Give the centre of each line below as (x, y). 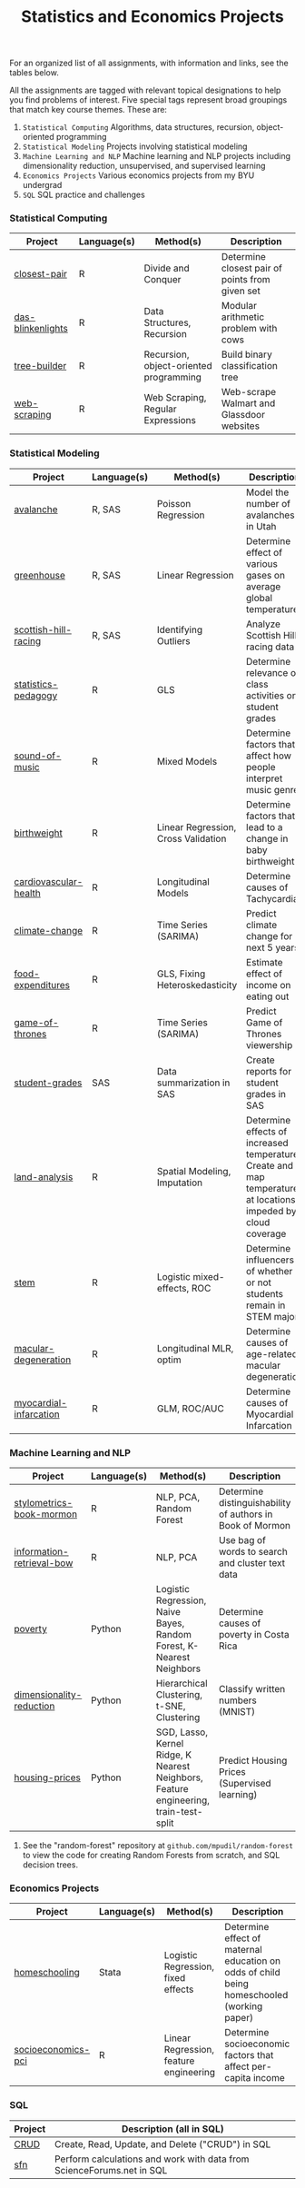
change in (267, 838)
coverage (266, 1233)
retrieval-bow (44, 1563)
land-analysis (44, 1176)
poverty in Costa (254, 1635)
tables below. (34, 73)
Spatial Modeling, (194, 1171)
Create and (270, 1165)
